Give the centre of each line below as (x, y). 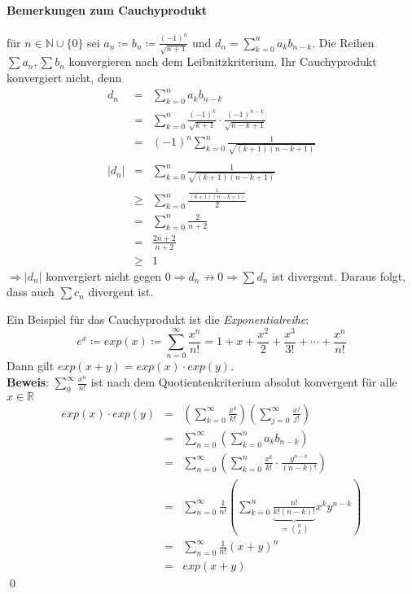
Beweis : (28, 382)
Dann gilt (31, 366)
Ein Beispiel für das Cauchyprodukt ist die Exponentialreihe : (158, 319)
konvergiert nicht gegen (104, 275)
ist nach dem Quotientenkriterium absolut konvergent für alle (244, 382)
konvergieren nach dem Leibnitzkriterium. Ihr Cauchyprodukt (223, 61)
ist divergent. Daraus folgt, (339, 275)
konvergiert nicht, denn (64, 77)
